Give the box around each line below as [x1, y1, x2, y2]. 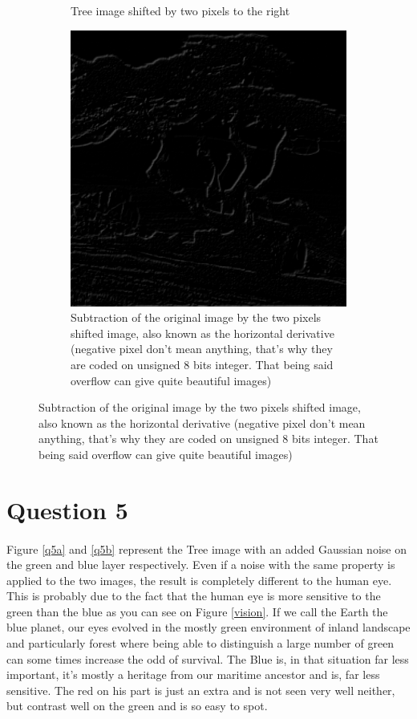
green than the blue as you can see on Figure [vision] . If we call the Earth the [6, 603, 388, 619]
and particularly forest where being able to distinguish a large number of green [6, 635, 395, 652]
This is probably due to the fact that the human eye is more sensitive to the [6, 587, 381, 604]
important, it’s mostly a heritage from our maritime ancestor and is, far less [6, 666, 380, 683]
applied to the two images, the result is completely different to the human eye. [6, 571, 392, 588]
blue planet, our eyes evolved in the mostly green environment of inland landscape [6, 619, 411, 636]
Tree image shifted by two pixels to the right [71, 2, 290, 18]
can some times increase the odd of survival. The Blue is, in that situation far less [6, 650, 409, 667]
